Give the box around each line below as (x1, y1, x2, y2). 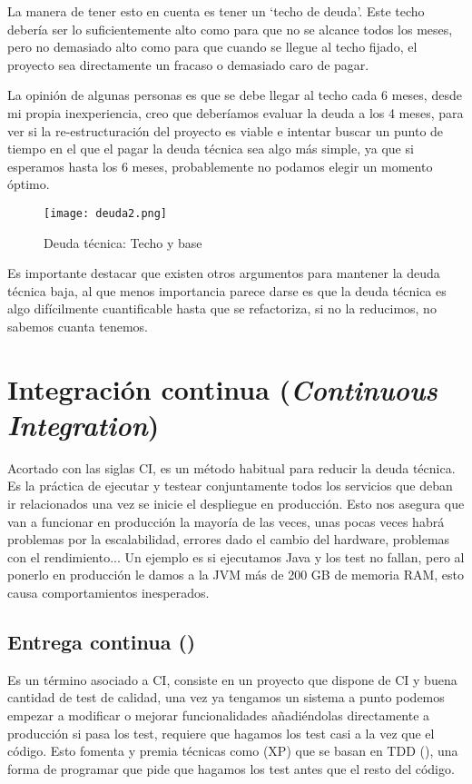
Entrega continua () (7, 628, 196, 656)
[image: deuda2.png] (44, 206, 168, 220)
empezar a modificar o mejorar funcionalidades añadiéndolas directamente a (7, 706, 430, 725)
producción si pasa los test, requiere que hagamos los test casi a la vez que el (7, 723, 435, 742)
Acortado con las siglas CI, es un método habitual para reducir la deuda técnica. (7, 458, 456, 477)
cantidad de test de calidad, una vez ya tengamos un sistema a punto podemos (7, 688, 445, 707)
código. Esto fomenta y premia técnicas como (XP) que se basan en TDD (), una (7, 741, 458, 760)
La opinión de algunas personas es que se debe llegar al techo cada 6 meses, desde (7, 85, 462, 104)
